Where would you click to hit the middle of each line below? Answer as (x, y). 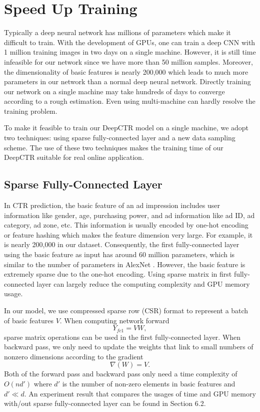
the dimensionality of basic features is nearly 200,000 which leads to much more (126, 71)
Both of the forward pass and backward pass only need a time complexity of (121, 374)
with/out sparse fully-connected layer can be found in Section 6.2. (105, 403)
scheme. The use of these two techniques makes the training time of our (114, 147)
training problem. (31, 111)
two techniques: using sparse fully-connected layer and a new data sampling (120, 138)
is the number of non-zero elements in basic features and (149, 383)
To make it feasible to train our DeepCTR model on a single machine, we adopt (126, 128)
